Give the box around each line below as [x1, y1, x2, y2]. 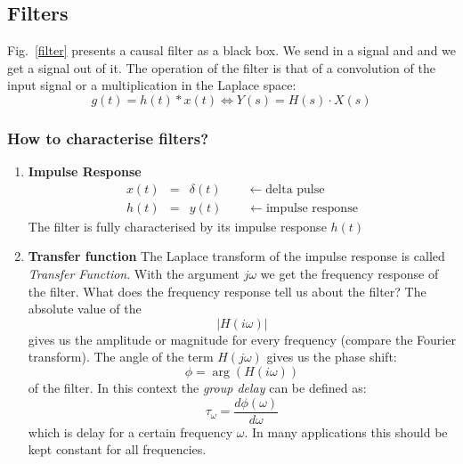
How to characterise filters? [7, 126, 209, 149]
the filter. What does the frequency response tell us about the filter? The [28, 281, 426, 300]
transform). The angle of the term [28, 347, 214, 366]
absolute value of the [28, 299, 142, 318]
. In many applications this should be [244, 422, 448, 441]
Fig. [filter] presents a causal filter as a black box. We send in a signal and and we [7, 41, 457, 60]
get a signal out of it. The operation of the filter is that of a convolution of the [7, 58, 435, 77]
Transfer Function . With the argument [28, 265, 240, 283]
